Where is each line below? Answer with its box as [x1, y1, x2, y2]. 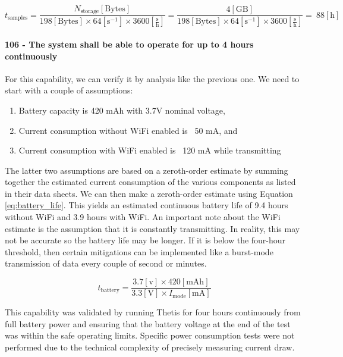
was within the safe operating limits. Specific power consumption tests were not [5, 329, 295, 342]
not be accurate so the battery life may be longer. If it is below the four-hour [5, 234, 286, 246]
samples [8, 15, 28, 21]
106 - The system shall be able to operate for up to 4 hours [5, 37, 254, 50]
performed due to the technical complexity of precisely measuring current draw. [5, 340, 295, 353]
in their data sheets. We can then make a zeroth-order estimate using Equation [5, 187, 293, 199]
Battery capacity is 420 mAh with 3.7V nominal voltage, [18, 104, 225, 116]
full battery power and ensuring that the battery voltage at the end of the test [5, 317, 291, 330]
